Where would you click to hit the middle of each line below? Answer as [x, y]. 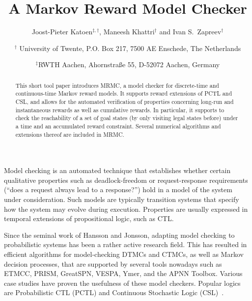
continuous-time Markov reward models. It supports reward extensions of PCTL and [124, 93]
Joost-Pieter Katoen [62, 32]
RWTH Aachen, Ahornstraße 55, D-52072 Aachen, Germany [129, 64]
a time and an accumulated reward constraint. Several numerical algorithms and [118, 126]
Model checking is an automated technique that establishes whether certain [117, 170]
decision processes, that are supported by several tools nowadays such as [113, 263]
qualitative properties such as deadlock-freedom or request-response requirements [126, 180]
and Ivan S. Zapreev [190, 32]
